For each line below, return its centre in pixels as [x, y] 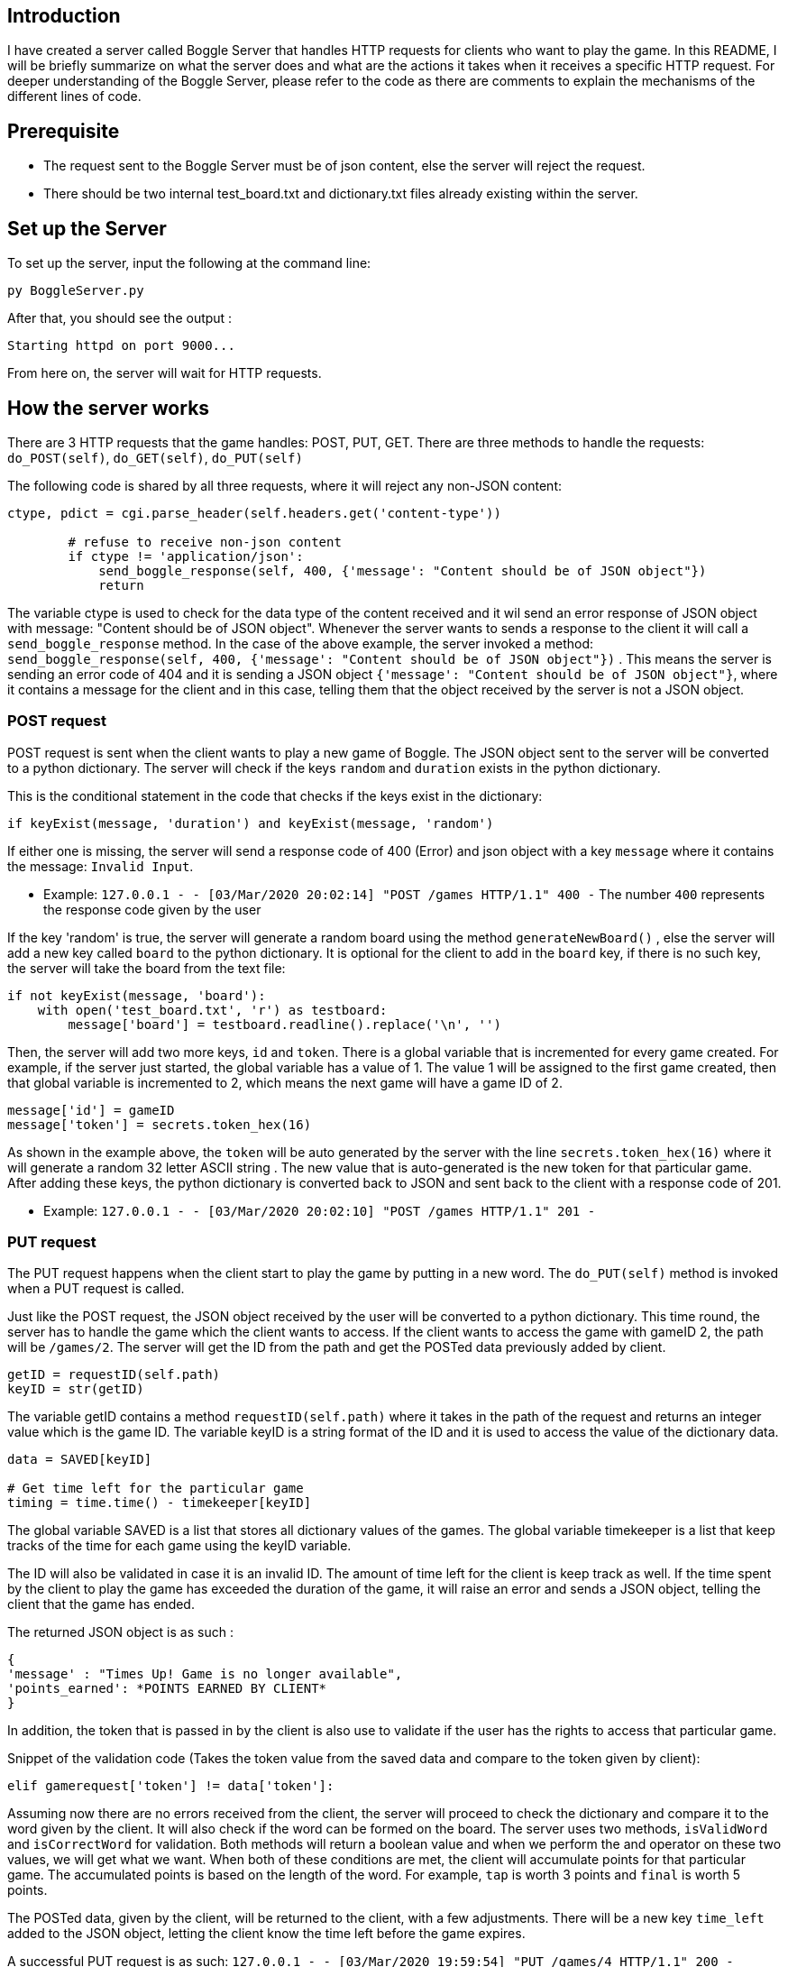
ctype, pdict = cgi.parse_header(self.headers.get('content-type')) [254, 513]
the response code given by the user [152, 909]
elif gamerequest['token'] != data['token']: [171, 1786]
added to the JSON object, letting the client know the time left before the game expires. [266, 1934]
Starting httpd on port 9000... [121, 346]
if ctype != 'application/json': [186, 556]
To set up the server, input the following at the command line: [189, 263]
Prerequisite [64, 131]
